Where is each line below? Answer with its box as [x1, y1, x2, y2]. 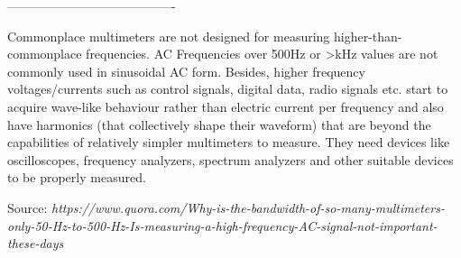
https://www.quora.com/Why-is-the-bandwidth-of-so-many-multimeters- [51, 198, 445, 217]
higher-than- [334, 26, 402, 45]
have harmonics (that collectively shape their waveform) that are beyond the [7, 115, 431, 134]
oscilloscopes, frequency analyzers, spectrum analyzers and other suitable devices [7, 150, 454, 169]
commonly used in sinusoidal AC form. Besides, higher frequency [7, 61, 365, 80]
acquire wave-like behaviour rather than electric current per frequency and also [7, 97, 444, 115]
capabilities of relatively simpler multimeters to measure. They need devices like [7, 133, 450, 152]
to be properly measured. [7, 168, 146, 187]
